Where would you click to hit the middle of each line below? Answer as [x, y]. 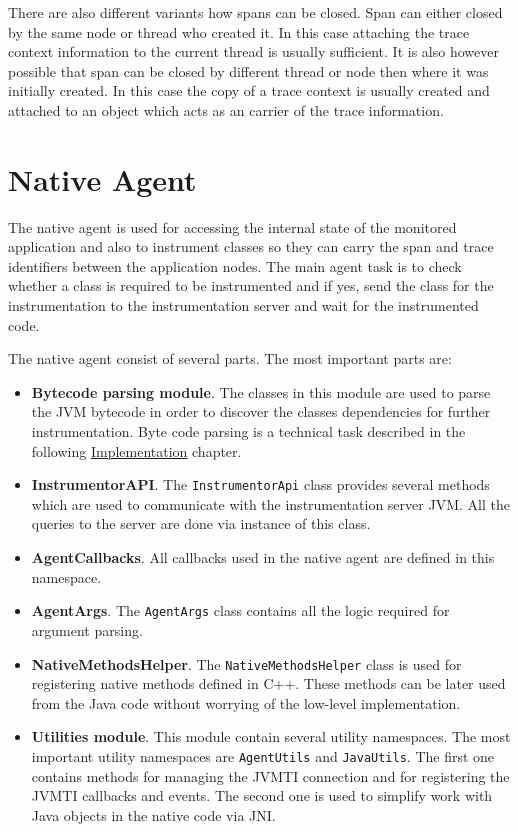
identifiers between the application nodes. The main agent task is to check [235, 265]
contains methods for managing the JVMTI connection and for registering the [270, 775]
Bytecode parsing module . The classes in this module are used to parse [261, 391]
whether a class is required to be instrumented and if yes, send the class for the [251, 285]
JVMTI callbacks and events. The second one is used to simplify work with [262, 795]
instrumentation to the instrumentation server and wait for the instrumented [243, 305]
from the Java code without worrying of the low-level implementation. [246, 702]
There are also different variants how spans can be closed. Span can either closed [255, 12]
